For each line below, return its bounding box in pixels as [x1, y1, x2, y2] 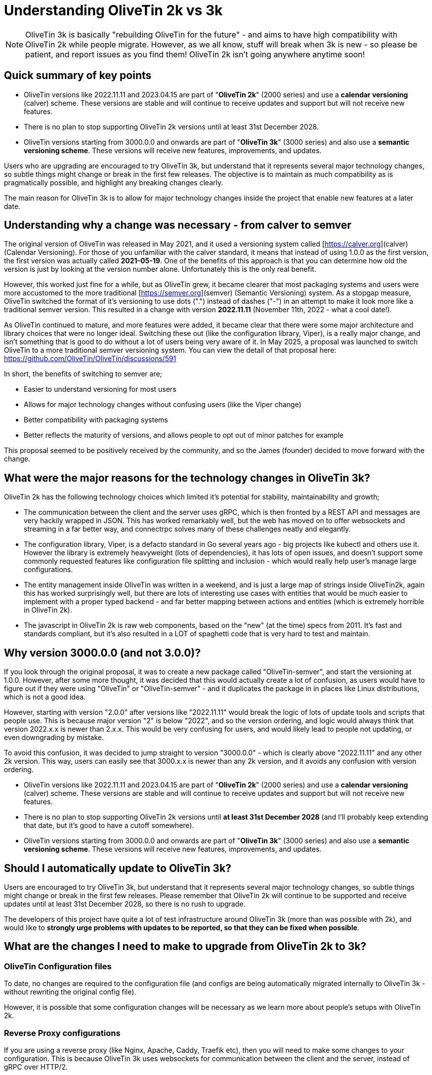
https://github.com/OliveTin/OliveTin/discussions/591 [4, 354, 176, 363]
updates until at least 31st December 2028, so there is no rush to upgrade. [4, 899, 246, 908]
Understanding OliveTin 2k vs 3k [4, 2, 223, 19]
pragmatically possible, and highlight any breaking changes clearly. [4, 178, 223, 187]
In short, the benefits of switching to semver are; [4, 370, 162, 378]
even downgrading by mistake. [4, 733, 104, 742]
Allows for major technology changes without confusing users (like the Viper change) [24, 400, 302, 409]
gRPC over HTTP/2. [4, 1062, 68, 1071]
